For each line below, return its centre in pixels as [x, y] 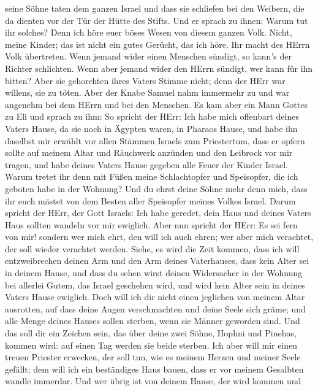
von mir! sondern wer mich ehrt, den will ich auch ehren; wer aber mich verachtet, [159, 237]
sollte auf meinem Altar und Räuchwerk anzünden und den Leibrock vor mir [149, 153]
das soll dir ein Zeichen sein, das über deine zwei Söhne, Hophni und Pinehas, [151, 333]
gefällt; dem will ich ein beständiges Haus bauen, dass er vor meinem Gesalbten [154, 369]
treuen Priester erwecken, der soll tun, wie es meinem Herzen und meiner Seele [153, 357]
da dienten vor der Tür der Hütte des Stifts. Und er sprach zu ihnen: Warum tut [157, 20]
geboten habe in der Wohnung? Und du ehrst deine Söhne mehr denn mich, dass [156, 188]
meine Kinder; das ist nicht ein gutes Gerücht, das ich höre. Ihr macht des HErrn [157, 44]
